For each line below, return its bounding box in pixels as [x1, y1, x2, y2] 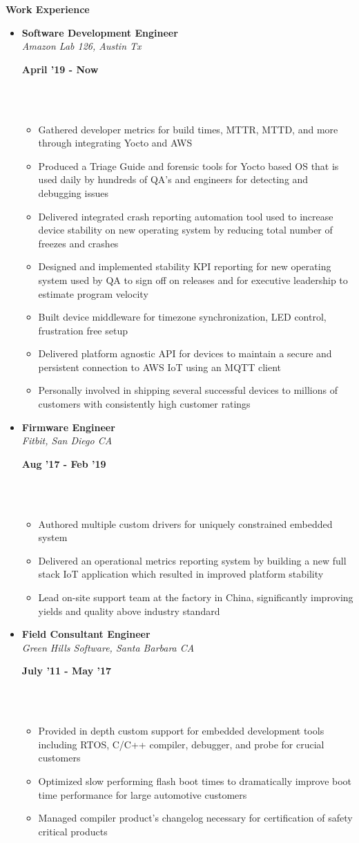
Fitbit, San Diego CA [21, 433, 113, 448]
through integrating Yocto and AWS [38, 135, 193, 150]
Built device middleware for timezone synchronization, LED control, [38, 310, 327, 324]
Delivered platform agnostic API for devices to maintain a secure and [38, 346, 332, 361]
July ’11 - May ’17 [21, 663, 112, 678]
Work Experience [6, 2, 90, 16]
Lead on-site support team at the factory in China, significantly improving [38, 590, 353, 604]
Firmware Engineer [21, 419, 115, 434]
